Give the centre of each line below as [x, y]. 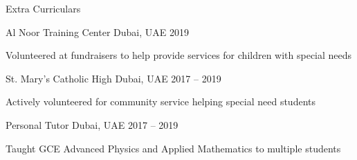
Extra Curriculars [43, 8]
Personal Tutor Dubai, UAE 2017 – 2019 [92, 124]
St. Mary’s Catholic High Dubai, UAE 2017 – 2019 [113, 78]
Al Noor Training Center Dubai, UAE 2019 [98, 32]
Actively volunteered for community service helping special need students [161, 101]
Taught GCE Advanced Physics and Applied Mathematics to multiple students [173, 148]
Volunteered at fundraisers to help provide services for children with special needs [179, 55]
